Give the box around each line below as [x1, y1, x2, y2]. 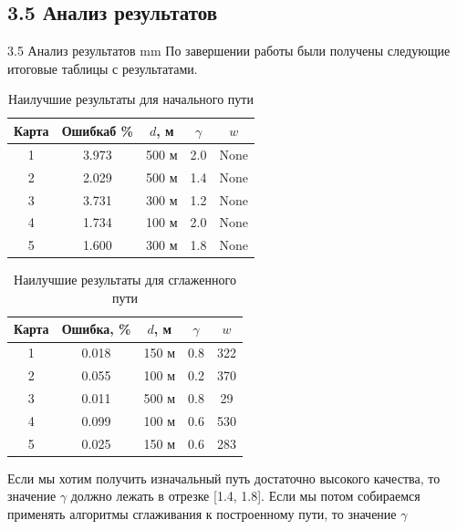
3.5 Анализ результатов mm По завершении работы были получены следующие [7, 41, 451, 60]
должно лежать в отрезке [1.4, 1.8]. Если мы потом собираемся [70, 486, 421, 505]
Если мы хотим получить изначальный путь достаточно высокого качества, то [7, 468, 441, 487]
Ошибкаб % [61, 120, 134, 140]
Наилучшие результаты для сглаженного [14, 270, 236, 289]
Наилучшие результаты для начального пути [8, 89, 254, 109]
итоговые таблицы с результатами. [7, 58, 198, 78]
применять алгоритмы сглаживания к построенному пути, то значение [7, 504, 397, 523]
